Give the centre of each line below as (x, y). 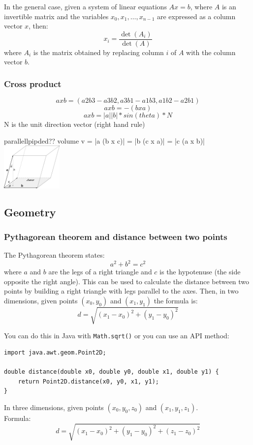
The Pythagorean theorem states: (54, 254)
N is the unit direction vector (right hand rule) (75, 124)
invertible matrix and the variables (56, 16)
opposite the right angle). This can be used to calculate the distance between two (127, 281)
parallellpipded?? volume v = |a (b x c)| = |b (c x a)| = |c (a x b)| (104, 140)
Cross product (33, 83)
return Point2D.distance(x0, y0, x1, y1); (88, 381)
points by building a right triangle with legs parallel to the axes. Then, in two (121, 291)
